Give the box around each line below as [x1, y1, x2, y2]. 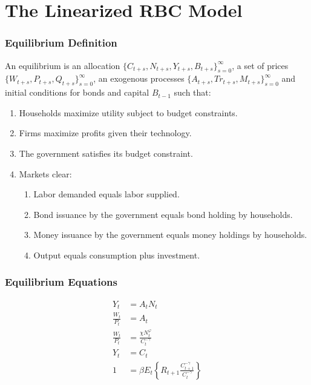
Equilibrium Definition [5, 35, 117, 50]
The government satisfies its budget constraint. [19, 146, 193, 159]
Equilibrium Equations [5, 274, 117, 289]
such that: [174, 86, 211, 99]
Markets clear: [19, 167, 72, 180]
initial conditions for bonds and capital [5, 86, 149, 99]
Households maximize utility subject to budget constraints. [19, 106, 238, 119]
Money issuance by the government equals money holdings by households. [33, 228, 307, 241]
